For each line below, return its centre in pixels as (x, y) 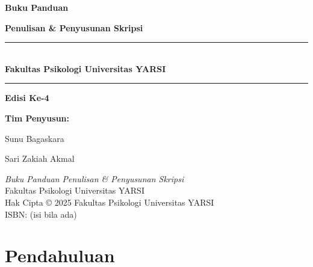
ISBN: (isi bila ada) (41, 214)
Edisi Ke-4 (27, 98)
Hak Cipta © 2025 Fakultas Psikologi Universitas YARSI (110, 202)
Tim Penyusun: (37, 118)
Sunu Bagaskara (35, 138)
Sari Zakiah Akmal (40, 158)
